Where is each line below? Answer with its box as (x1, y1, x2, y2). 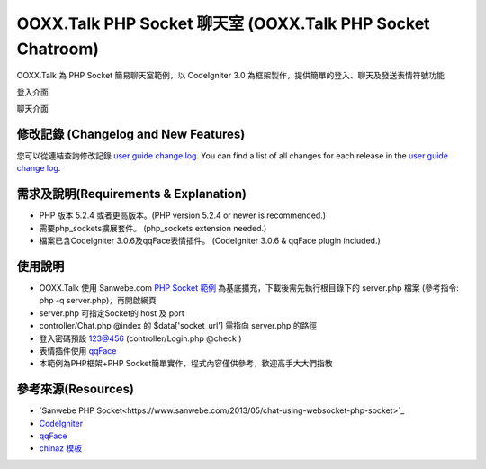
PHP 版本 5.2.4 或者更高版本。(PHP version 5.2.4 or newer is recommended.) (39, 210, 327, 221)
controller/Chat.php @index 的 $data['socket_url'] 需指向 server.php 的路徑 (39, 320, 318, 331)
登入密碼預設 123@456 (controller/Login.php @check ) (39, 333, 242, 344)
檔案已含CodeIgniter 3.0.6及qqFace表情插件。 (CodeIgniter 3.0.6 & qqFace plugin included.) (39, 235, 382, 247)
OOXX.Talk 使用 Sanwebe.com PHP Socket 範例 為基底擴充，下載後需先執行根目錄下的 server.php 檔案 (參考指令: (39, 283, 459, 293)
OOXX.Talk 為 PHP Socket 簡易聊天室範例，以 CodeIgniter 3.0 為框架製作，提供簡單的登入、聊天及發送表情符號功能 (16, 70, 445, 81)
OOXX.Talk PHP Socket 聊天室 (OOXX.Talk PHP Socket (16, 14, 431, 33)
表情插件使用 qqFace (39, 345, 117, 356)
